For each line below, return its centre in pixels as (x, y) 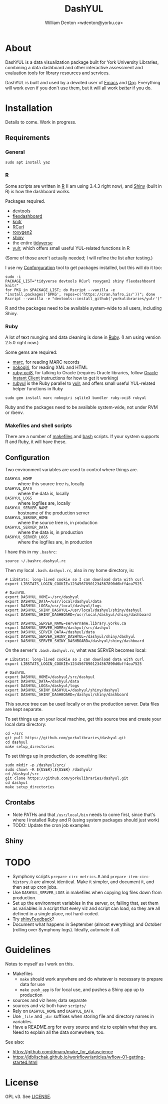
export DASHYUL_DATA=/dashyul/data (42, 681)
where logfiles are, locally (44, 503)
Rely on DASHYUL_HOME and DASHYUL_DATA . (53, 1011)
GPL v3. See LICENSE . (28, 1096)
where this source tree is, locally (51, 484)
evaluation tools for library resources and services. (57, 73)
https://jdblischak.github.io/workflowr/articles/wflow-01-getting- (79, 1057)
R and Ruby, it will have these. (36, 442)
